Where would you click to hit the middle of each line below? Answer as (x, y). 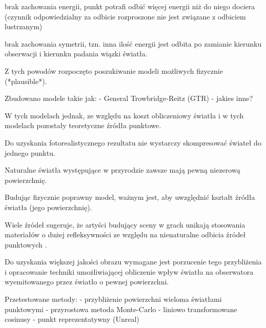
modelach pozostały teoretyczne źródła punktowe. (83, 125)
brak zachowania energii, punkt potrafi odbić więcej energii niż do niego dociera (130, 6)
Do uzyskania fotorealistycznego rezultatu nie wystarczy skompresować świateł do (133, 142)
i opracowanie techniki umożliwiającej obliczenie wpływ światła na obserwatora (129, 271)
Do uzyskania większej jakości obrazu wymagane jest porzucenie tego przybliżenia (133, 262)
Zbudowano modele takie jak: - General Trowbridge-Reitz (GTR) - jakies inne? (129, 98)
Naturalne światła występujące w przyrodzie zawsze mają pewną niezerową (122, 170)
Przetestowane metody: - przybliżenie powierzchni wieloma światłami (113, 299)
